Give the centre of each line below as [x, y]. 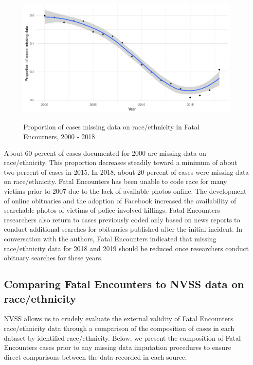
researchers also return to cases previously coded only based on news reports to [122, 219]
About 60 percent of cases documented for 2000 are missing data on [105, 153]
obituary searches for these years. [54, 258]
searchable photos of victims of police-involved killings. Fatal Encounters [112, 210]
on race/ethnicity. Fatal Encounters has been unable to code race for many [116, 181]
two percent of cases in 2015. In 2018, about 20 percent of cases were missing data [126, 172]
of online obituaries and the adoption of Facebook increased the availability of [120, 200]
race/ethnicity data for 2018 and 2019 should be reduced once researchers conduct [126, 248]
